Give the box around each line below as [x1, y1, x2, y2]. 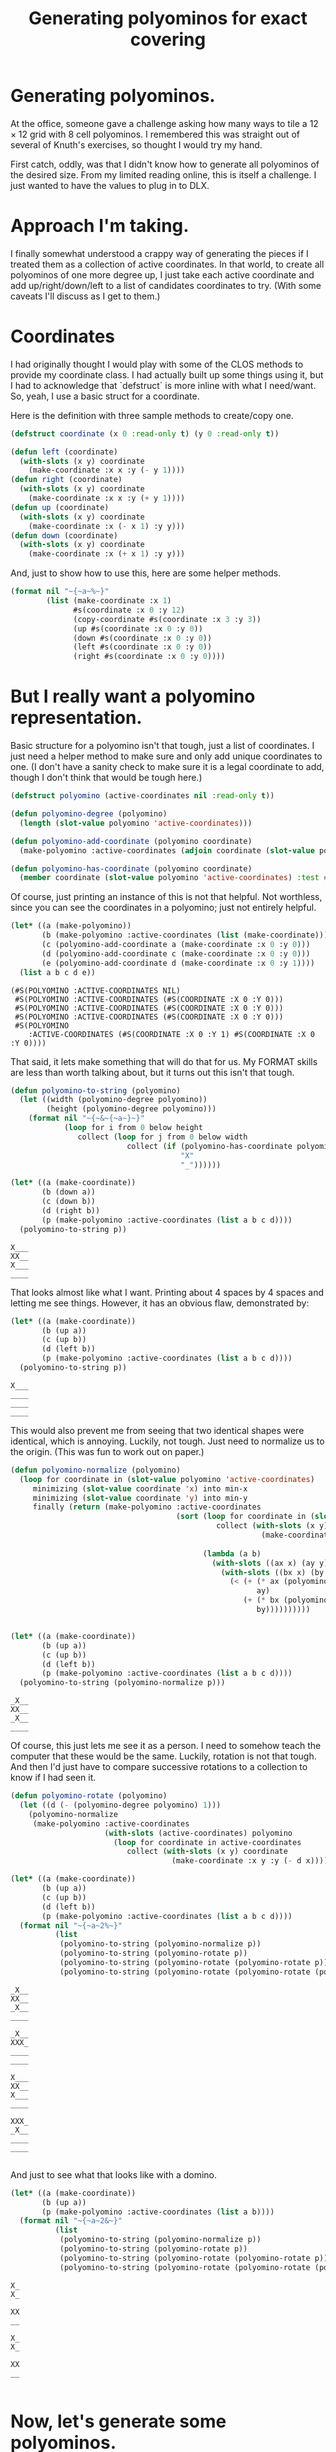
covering [129, 28, 207, 51]
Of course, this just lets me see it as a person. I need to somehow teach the [10, 1740, 322, 1752]
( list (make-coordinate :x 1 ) [46, 596, 172, 606]
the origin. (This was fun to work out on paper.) [10, 1445, 205, 1457]
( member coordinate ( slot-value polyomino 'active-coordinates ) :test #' [19, 873, 333, 883]
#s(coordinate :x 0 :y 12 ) [73, 605, 186, 615]
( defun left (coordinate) [10, 447, 118, 457]
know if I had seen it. [10, 1772, 97, 1784]
